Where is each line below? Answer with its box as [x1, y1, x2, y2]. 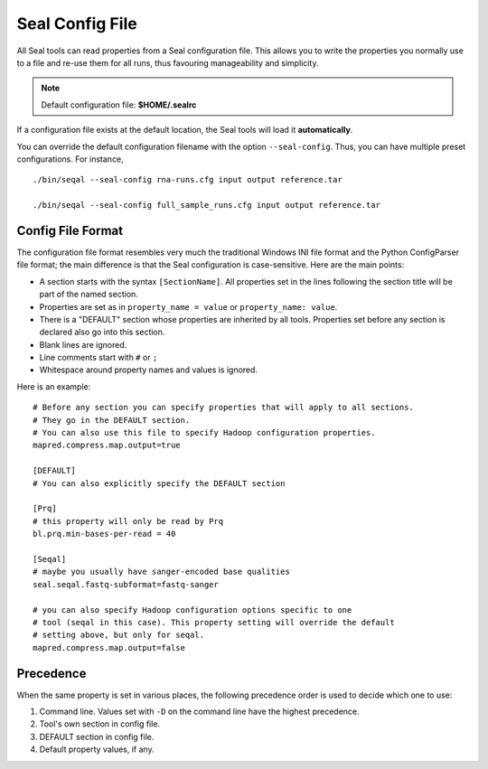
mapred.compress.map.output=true [33, 440, 181, 451]
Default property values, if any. [39, 744, 155, 755]
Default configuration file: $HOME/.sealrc [41, 99, 197, 110]
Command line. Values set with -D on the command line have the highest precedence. [39, 706, 361, 717]
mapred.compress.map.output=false [33, 642, 185, 652]
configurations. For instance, [16, 154, 124, 164]
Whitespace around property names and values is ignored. [39, 364, 258, 375]
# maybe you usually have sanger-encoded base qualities [33, 567, 291, 577]
